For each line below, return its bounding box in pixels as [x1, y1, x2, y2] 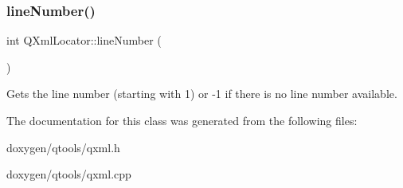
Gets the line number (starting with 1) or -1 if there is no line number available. [6, 85, 397, 102]
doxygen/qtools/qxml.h [6, 139, 120, 155]
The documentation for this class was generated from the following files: [6, 112, 358, 128]
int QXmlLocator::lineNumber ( [6, 32, 162, 49]
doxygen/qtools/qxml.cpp [6, 166, 131, 182]
